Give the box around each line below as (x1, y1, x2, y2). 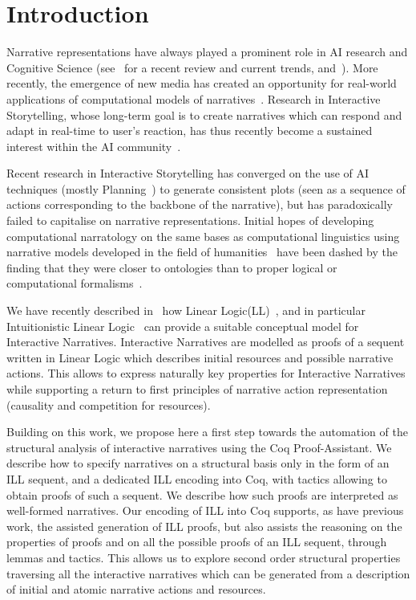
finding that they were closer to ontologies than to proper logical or (6, 259, 337, 276)
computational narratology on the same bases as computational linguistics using (6, 227, 400, 244)
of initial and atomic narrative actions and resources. (6, 581, 266, 598)
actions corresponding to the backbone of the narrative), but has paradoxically (6, 196, 393, 213)
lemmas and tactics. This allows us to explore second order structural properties (6, 549, 401, 565)
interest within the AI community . (6, 137, 181, 154)
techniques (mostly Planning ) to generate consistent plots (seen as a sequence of (6, 180, 406, 197)
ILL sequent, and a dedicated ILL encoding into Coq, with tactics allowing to (6, 470, 387, 487)
